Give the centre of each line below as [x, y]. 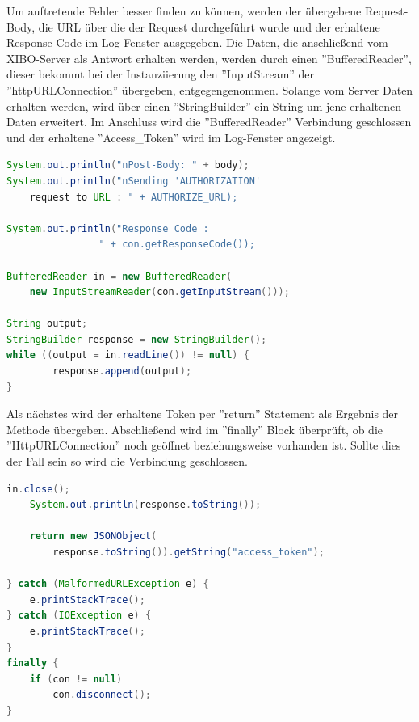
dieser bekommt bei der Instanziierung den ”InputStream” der [161, 74]
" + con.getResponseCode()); [177, 245]
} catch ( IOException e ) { [79, 616]
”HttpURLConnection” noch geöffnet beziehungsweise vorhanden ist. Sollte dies [204, 445]
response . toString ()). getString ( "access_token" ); [189, 552]
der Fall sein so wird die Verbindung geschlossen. [127, 461]
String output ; [47, 324]
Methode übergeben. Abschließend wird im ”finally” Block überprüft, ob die [195, 429]
